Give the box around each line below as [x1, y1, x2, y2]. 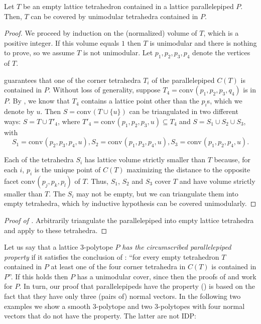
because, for [214, 154, 251, 165]
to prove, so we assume [4, 47, 75, 58]
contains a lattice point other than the [81, 95, 199, 106]
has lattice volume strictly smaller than [84, 154, 206, 165]
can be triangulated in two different [129, 106, 238, 117]
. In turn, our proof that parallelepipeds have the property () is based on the [19, 281, 255, 291]
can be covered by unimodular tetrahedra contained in [31, 11, 198, 21]
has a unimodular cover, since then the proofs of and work [77, 271, 256, 281]
